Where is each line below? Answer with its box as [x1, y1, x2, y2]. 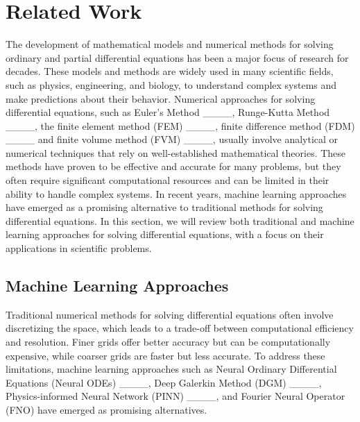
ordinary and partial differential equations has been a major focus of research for [6, 50, 349, 65]
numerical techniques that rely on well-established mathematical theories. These [6, 145, 346, 160]
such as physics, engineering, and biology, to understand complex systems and [6, 77, 337, 92]
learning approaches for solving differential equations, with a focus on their [6, 227, 324, 242]
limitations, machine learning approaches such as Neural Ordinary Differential [6, 362, 337, 376]
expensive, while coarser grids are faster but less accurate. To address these [6, 348, 325, 362]
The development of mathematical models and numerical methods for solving [6, 37, 334, 51]
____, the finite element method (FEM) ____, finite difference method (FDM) [6, 118, 355, 133]
